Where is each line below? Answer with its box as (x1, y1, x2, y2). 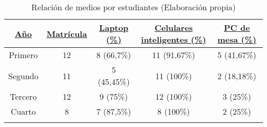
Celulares (154, 22, 193, 33)
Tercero (10, 90, 37, 102)
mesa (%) (217, 33, 257, 45)
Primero (9, 49, 38, 61)
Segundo (8, 69, 39, 82)
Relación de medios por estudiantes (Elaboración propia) (31, 1, 236, 13)
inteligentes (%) (141, 33, 206, 45)
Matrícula (46, 27, 87, 40)
